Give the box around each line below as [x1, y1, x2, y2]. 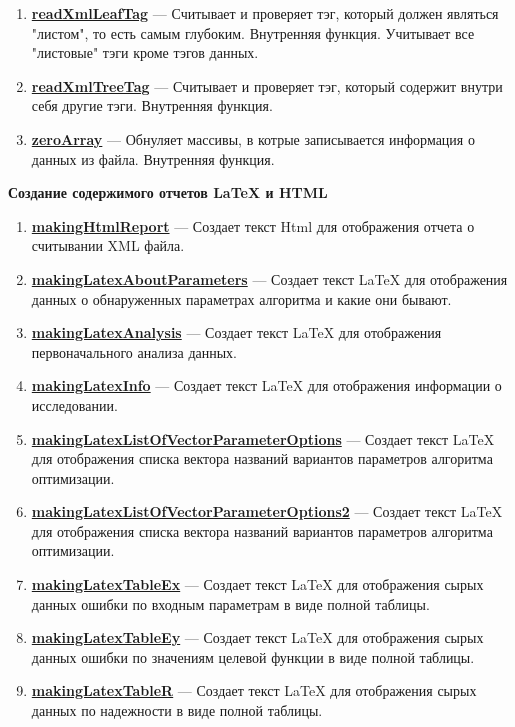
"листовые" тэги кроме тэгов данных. [31, 42, 259, 63]
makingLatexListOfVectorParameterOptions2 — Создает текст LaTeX [31, 501, 503, 522]
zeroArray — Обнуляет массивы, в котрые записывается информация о [31, 128, 475, 149]
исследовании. [31, 394, 118, 415]
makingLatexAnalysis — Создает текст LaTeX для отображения [31, 322, 442, 343]
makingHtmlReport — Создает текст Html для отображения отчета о [31, 215, 475, 236]
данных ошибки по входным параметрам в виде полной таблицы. [31, 593, 430, 614]
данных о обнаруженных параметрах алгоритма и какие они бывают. [31, 288, 452, 309]
